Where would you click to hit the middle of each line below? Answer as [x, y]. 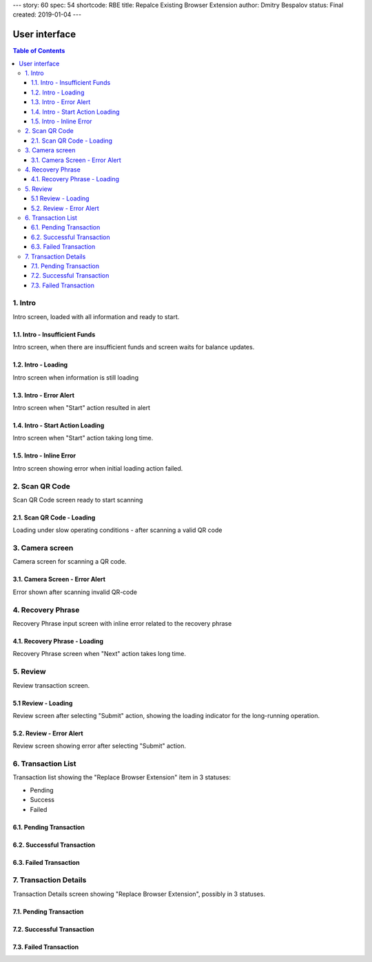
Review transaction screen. [51, 685]
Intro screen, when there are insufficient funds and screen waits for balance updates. [134, 347]
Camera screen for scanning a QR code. [70, 562]
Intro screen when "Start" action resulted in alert [82, 407]
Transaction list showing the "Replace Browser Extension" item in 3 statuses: [122, 777]
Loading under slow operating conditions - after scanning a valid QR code [117, 530]
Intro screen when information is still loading [76, 377]
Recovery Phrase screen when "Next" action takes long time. [99, 654]
